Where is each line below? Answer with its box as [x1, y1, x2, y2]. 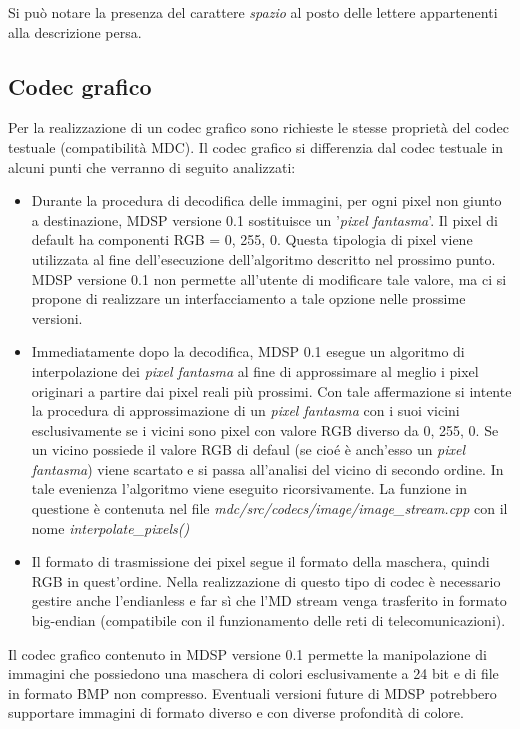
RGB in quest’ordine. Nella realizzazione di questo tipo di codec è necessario [31, 570, 501, 591]
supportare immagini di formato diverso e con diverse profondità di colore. [8, 702, 464, 723]
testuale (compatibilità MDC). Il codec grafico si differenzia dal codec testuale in [8, 136, 504, 157]
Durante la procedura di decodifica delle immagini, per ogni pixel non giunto [31, 190, 502, 211]
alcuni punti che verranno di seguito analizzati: [8, 156, 296, 177]
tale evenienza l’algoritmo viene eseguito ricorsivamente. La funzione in [31, 478, 468, 499]
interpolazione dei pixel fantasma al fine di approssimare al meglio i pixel [31, 360, 479, 381]
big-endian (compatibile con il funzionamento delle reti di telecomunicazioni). [31, 610, 506, 631]
